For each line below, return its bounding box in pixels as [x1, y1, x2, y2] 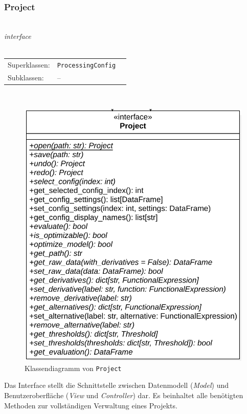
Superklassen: [8, 59, 50, 70]
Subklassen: [8, 72, 44, 82]
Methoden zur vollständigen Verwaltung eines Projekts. [4, 400, 177, 410]
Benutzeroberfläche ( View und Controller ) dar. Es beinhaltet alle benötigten [4, 389, 243, 400]
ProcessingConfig [57, 61, 116, 69]
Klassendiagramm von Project [25, 362, 122, 373]
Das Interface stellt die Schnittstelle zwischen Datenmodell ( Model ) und [4, 380, 229, 390]
